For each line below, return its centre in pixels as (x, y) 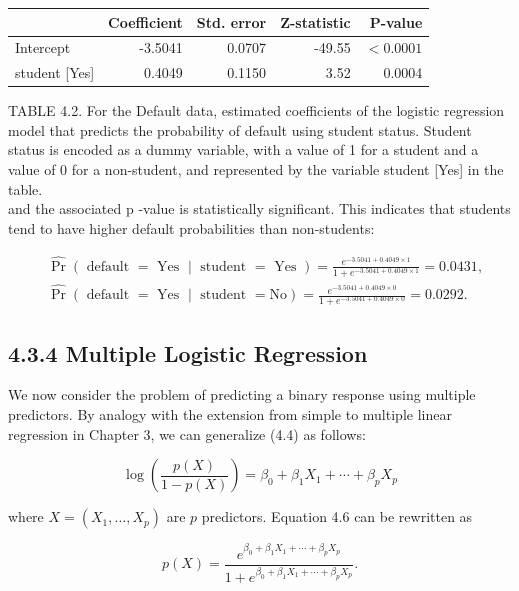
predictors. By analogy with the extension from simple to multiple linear (230, 414)
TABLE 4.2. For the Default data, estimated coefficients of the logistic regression (256, 110)
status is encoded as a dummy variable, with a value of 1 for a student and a (243, 149)
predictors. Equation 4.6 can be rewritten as (337, 516)
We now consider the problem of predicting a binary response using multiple (242, 394)
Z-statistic (315, 21)
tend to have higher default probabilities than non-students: (191, 227)
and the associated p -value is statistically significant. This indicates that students (259, 208)
